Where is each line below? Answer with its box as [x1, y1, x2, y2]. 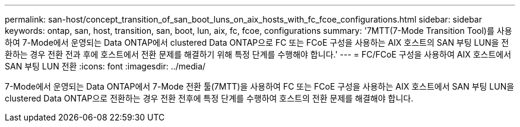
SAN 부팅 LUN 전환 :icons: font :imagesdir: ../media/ [5, 61, 206, 71]
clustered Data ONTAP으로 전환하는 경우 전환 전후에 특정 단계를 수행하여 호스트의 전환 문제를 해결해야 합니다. [5, 93, 414, 103]
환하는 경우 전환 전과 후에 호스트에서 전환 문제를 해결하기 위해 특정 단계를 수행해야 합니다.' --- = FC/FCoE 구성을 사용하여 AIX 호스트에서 [5, 49, 512, 59]
